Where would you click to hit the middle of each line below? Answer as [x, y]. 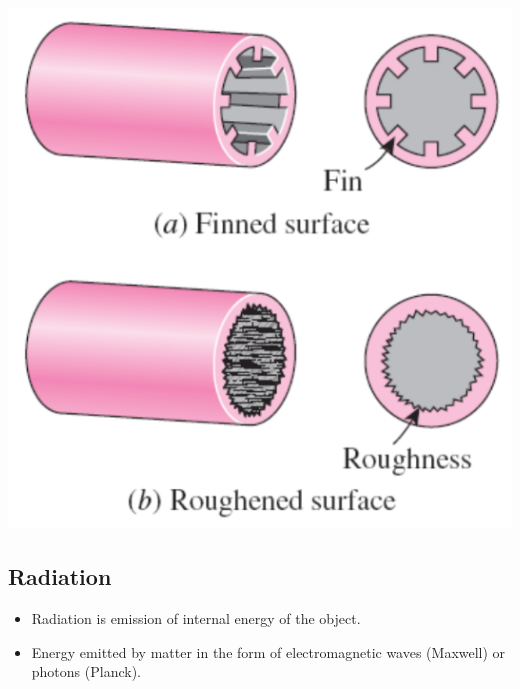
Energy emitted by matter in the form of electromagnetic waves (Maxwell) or [268, 651]
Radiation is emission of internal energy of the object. [196, 617]
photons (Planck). [86, 671]
